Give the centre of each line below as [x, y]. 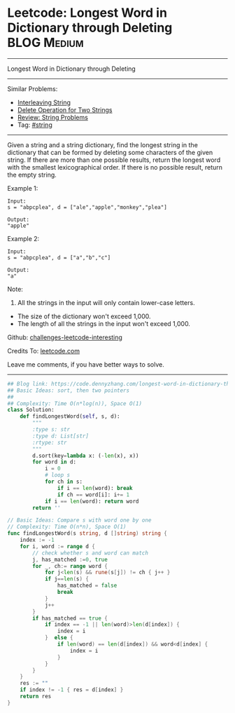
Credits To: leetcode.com [44, 351]
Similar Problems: [33, 88]
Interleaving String [44, 102]
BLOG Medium [45, 43]
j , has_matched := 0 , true [70, 559]
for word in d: [55, 462]
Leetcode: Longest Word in [87, 13]
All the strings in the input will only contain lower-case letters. [106, 302]
